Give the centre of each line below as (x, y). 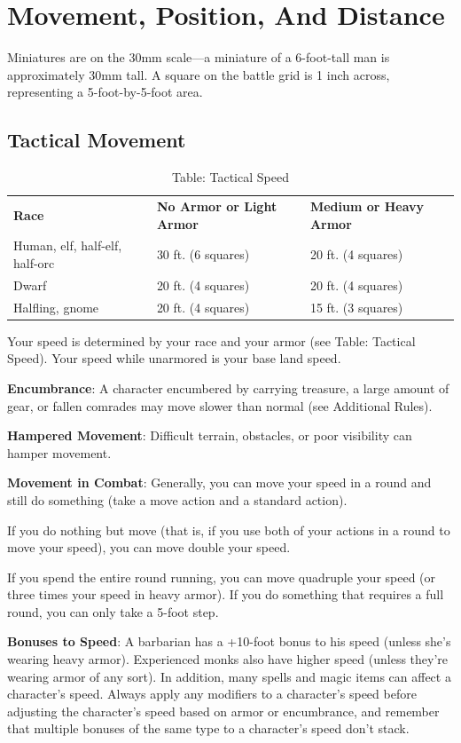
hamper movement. (59, 452)
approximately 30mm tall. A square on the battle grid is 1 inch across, (199, 74)
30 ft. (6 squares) (203, 254)
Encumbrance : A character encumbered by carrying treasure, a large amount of (228, 387)
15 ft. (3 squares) (356, 307)
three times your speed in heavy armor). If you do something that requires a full (226, 594)
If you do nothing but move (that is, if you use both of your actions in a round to (229, 530)
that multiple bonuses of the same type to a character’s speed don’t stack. (208, 728)
